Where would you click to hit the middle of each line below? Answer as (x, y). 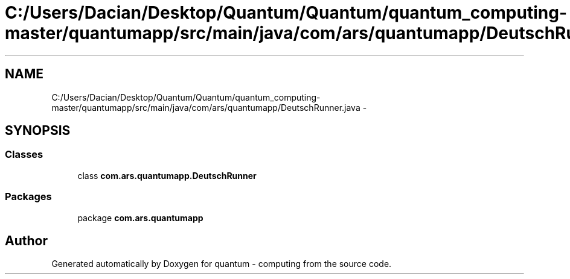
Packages (28, 197)
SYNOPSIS (38, 131)
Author (26, 240)
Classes (24, 155)
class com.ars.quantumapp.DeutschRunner (167, 175)
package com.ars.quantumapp (140, 218)
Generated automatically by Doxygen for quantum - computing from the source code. (222, 264)
